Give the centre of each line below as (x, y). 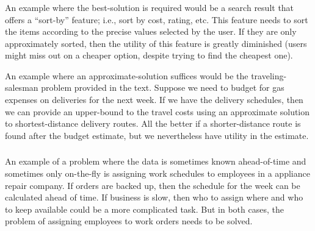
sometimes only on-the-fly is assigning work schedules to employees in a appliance (157, 173)
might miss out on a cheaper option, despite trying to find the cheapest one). (149, 55)
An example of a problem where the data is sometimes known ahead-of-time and (156, 161)
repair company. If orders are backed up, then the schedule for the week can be (153, 185)
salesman (22, 87)
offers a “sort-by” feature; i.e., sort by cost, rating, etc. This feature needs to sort (157, 19)
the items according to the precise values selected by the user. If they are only (151, 31)
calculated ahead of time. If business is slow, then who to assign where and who (154, 197)
